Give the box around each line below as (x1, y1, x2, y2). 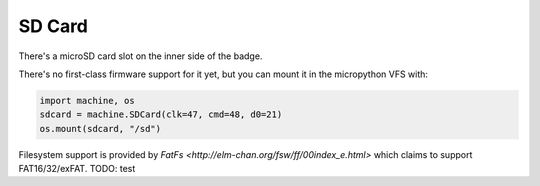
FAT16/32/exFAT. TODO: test (18, 163, 136, 175)
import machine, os (39, 95, 135, 106)
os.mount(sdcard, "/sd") (39, 123, 162, 134)
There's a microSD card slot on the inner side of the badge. (18, 50, 263, 62)
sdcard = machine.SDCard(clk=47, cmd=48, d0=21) (39, 109, 283, 120)
